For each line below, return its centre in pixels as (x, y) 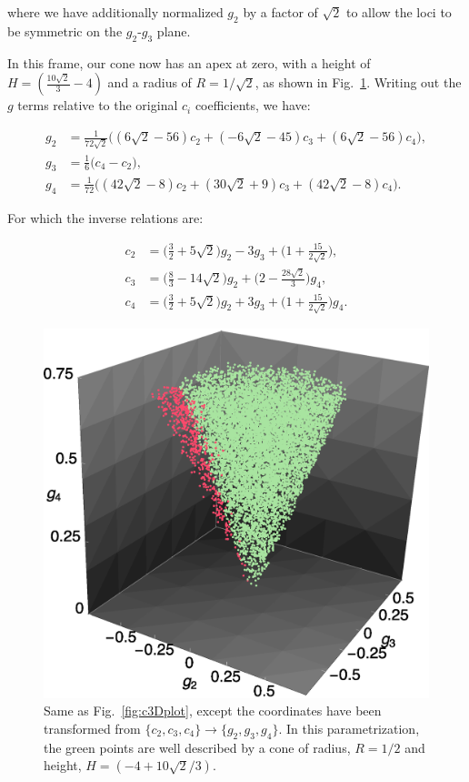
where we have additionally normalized (115, 12)
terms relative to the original (98, 105)
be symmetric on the (65, 30)
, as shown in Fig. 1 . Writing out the (358, 82)
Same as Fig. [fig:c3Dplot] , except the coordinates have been (213, 711)
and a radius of (150, 82)
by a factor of (280, 12)
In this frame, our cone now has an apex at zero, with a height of (189, 62)
